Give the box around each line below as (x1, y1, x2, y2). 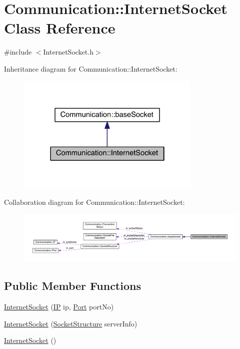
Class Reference (4, 18, 115, 38)
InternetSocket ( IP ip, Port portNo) (4, 301, 114, 311)
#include (4, 47, 32, 57)
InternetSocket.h (43, 47, 93, 57)
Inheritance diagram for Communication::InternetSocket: (4, 63, 177, 74)
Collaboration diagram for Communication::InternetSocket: (4, 196, 185, 207)
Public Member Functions (4, 278, 141, 293)
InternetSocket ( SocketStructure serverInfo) (4, 318, 137, 328)
